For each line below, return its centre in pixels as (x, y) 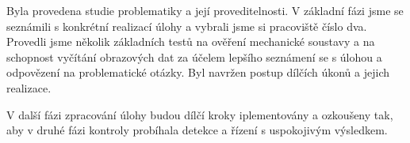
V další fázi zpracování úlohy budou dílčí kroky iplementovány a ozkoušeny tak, (200, 114)
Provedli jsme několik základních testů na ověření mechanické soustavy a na (191, 41)
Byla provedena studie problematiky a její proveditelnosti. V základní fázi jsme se (205, 10)
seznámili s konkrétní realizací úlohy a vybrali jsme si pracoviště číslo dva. (187, 26)
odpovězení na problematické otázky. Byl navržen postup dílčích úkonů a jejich (198, 72)
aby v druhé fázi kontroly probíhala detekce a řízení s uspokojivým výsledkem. (197, 130)
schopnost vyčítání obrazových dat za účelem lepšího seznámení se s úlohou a (194, 56)
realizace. (29, 87)
